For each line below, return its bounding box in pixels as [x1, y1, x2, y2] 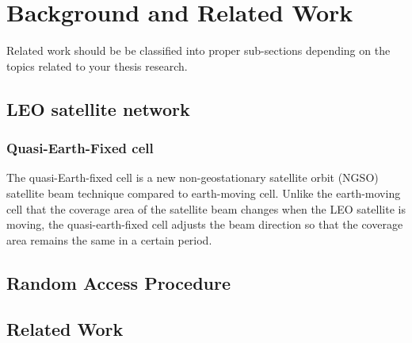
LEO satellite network [6, 96, 190, 121]
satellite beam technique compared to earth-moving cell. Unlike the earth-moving [6, 184, 401, 201]
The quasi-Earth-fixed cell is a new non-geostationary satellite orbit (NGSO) [6, 169, 379, 186]
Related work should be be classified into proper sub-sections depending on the [6, 42, 391, 59]
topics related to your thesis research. [6, 57, 188, 74]
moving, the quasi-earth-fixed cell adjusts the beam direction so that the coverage [6, 216, 403, 233]
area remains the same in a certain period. [6, 231, 212, 248]
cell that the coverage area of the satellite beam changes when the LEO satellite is [6, 200, 406, 217]
